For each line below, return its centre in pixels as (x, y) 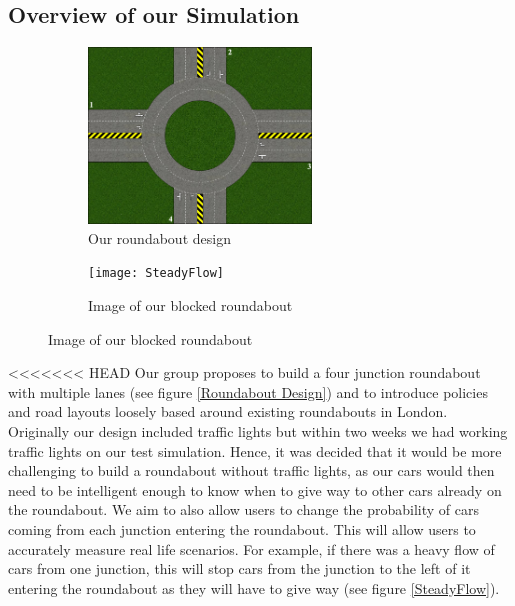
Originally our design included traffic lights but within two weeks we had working (258, 430)
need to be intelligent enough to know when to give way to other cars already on (255, 489)
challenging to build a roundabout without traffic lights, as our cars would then (251, 470)
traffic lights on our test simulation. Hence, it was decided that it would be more (255, 450)
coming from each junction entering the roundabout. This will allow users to (242, 528)
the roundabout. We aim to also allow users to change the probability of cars (244, 509)
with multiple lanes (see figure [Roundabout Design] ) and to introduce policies (248, 391)
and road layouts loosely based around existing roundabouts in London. (228, 411)
